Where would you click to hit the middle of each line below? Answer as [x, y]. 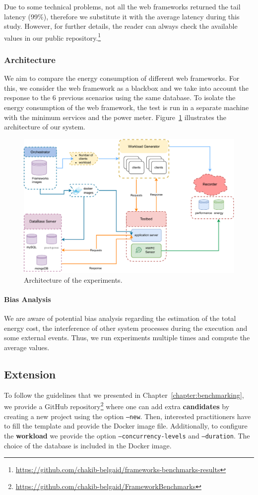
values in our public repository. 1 [53, 37]
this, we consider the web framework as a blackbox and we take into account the [127, 88]
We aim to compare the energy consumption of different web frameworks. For [122, 78]
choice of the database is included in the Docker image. [88, 445]
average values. [27, 347]
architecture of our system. [45, 127]
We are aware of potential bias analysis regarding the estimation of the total [120, 318]
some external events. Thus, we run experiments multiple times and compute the [127, 338]
